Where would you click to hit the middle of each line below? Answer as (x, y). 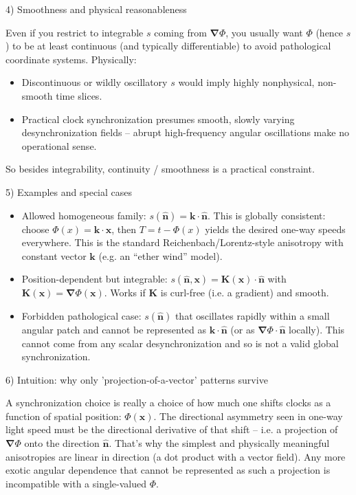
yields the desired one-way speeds (275, 229)
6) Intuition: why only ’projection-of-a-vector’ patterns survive (137, 379)
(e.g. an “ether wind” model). (160, 255)
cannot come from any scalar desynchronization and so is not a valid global (180, 343)
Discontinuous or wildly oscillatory (94, 82)
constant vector (54, 255)
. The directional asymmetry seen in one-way (248, 416)
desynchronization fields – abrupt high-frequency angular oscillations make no (185, 132)
